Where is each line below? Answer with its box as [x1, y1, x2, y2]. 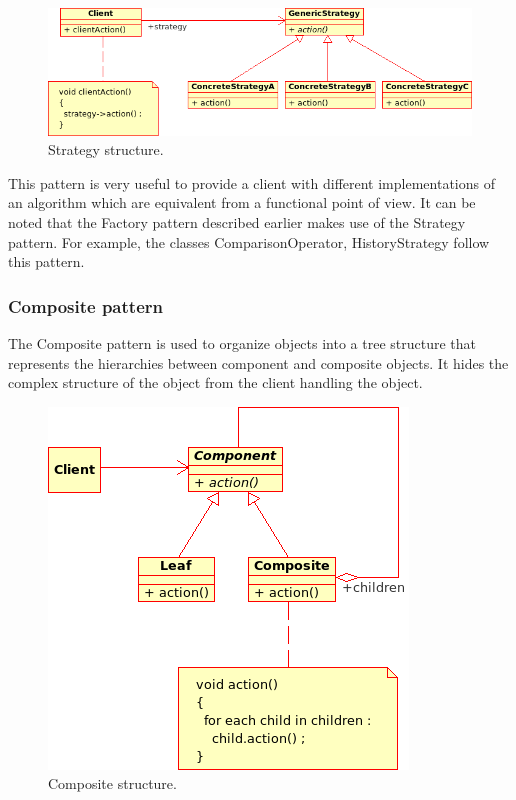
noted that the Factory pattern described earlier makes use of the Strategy [8, 211, 466, 232]
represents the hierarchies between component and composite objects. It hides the [8, 352, 509, 373]
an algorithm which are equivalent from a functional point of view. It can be [8, 192, 476, 213]
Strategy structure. [48, 139, 164, 160]
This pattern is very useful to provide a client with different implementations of [8, 172, 495, 193]
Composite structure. [48, 773, 177, 794]
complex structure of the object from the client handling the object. [8, 372, 423, 393]
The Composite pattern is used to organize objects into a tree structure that [8, 332, 476, 353]
